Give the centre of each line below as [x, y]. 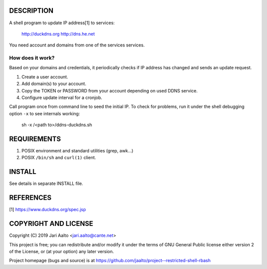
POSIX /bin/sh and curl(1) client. [59, 158]
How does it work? [32, 58]
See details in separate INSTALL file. [46, 183]
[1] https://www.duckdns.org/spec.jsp [47, 210]
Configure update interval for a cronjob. [62, 97]
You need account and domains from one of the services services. [77, 45]
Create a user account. [45, 77]
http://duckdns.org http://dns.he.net [58, 34]
